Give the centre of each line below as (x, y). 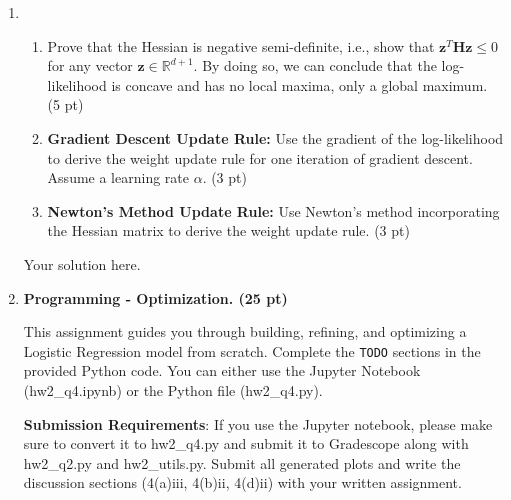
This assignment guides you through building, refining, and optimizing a (245, 331)
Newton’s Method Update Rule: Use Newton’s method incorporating (273, 210)
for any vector (90, 65)
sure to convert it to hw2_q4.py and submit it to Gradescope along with (246, 443)
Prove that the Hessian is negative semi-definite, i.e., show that (241, 45)
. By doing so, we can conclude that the (315, 65)
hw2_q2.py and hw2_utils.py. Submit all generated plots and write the (242, 462)
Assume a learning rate (118, 177)
